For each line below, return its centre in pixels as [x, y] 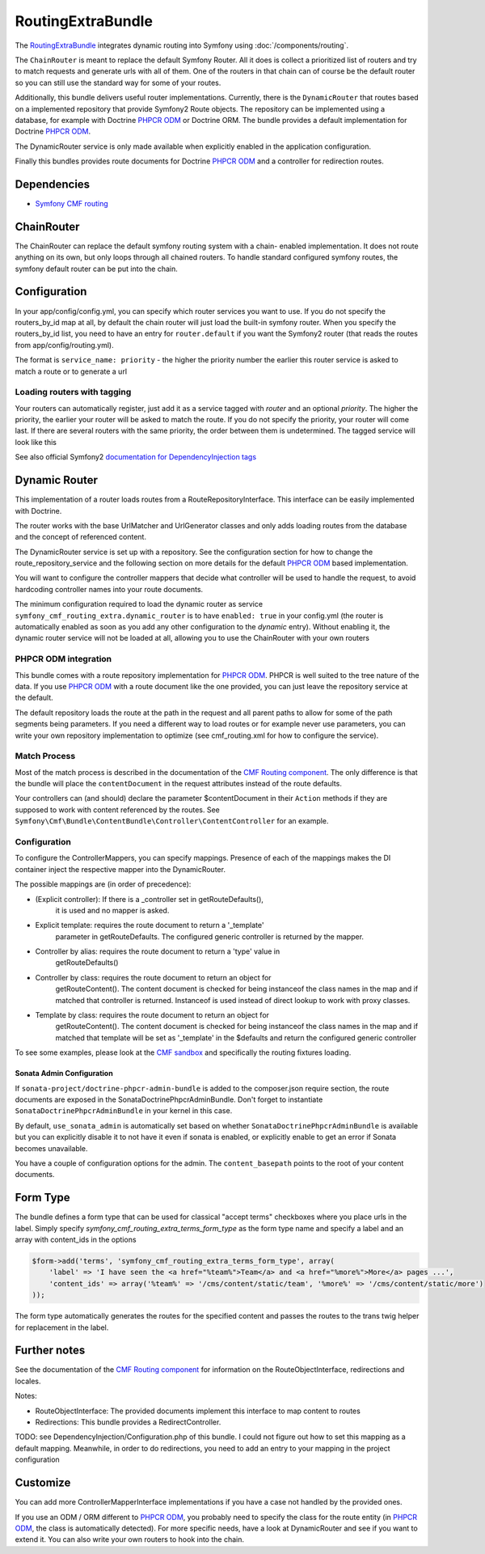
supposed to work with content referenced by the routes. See [117, 810]
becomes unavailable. [51, 1148]
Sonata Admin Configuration [64, 1073]
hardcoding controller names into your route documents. [109, 589]
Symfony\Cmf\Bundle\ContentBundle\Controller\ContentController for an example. [172, 821]
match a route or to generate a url [71, 371]
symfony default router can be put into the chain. [96, 269]
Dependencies [53, 184]
